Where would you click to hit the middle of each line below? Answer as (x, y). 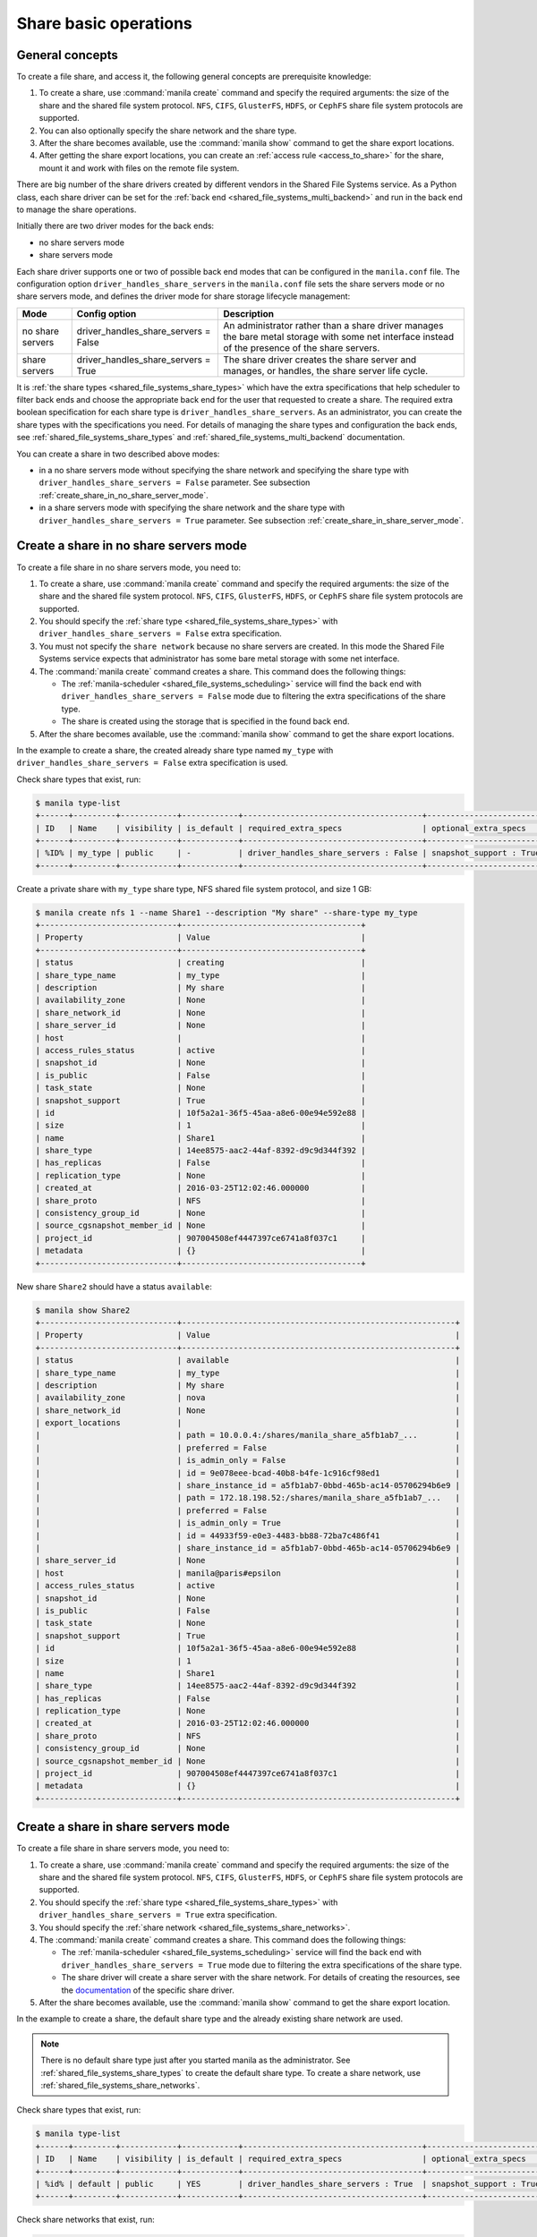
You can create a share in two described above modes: (118, 454)
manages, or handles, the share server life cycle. (326, 370)
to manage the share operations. (77, 209)
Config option (107, 313)
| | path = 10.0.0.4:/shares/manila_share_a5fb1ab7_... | (248, 1435)
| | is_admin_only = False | (248, 1460)
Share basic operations (104, 23)
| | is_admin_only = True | (248, 1523)
